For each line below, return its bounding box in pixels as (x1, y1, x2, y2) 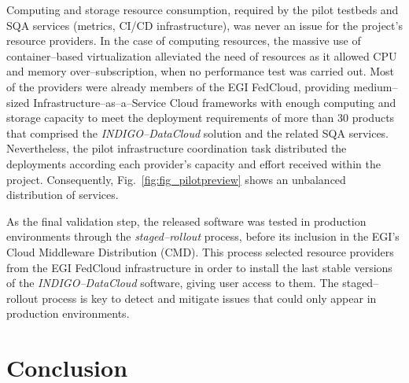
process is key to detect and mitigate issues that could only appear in (42, 289, 377, 306)
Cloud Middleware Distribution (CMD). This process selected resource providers (6, 243, 394, 260)
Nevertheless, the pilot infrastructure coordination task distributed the (6, 140, 347, 157)
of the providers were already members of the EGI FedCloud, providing (6, 78, 350, 94)
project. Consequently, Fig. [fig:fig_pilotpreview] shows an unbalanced (6, 171, 346, 187)
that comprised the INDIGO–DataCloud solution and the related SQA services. (6, 124, 389, 141)
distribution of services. (6, 186, 119, 203)
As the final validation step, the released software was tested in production (6, 212, 367, 229)
